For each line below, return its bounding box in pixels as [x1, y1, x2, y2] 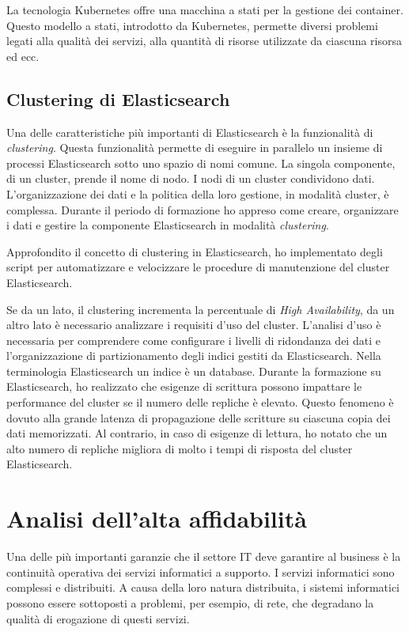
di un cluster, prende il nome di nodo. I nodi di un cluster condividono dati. [6, 170, 375, 187]
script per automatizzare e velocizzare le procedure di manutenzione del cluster [6, 259, 390, 275]
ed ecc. [6, 47, 40, 64]
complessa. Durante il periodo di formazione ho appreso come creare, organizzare [6, 201, 399, 218]
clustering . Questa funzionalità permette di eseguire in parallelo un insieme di [6, 139, 383, 156]
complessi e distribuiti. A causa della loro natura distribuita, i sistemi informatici [6, 579, 400, 596]
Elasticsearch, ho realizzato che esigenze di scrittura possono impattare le [6, 378, 362, 395]
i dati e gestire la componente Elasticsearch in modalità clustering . [6, 217, 329, 233]
